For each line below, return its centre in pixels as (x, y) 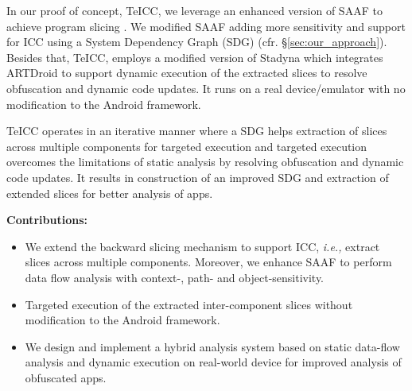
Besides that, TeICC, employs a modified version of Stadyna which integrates (195, 57)
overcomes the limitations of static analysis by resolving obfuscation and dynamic (205, 162)
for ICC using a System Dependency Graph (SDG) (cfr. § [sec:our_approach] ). (197, 42)
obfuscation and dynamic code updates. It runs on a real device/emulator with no (206, 88)
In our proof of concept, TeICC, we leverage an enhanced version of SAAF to (194, 10)
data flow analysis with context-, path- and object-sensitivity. (175, 277)
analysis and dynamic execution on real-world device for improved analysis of (213, 362)
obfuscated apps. (66, 377)
